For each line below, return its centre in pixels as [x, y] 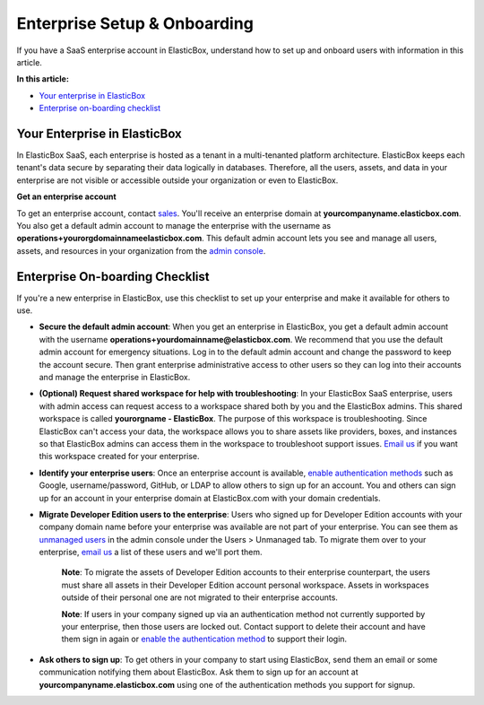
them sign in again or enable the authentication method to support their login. [204, 639]
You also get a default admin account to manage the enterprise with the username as [174, 225]
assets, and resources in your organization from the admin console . [141, 250]
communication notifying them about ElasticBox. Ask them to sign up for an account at [199, 672]
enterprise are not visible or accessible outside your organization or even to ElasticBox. [177, 180]
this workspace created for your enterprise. [120, 457]
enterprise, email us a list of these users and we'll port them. [151, 553]
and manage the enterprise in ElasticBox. [115, 377]
